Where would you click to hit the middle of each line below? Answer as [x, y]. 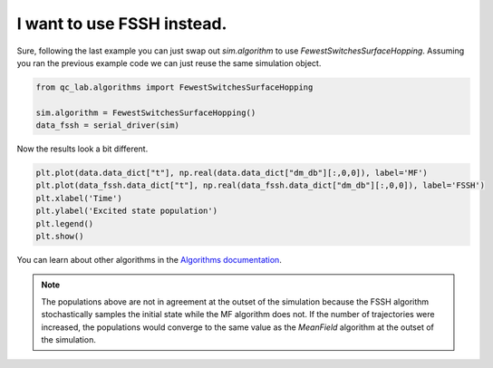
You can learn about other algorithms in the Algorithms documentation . [150, 260]
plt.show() [60, 237]
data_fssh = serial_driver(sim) [108, 126]
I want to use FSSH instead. [122, 24]
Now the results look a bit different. [82, 149]
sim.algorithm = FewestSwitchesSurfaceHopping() [146, 112]
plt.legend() [65, 223]
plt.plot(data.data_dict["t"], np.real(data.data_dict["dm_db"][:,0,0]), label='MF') [232, 173]
